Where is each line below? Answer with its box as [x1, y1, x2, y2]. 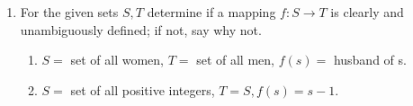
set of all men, [196, 50, 274, 69]
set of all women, [70, 50, 165, 69]
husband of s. [333, 50, 407, 69]
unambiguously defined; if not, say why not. [20, 20, 262, 39]
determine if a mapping [147, 3, 276, 21]
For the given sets [20, 3, 119, 21]
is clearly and [330, 3, 404, 21]
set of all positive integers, [70, 80, 215, 99]
